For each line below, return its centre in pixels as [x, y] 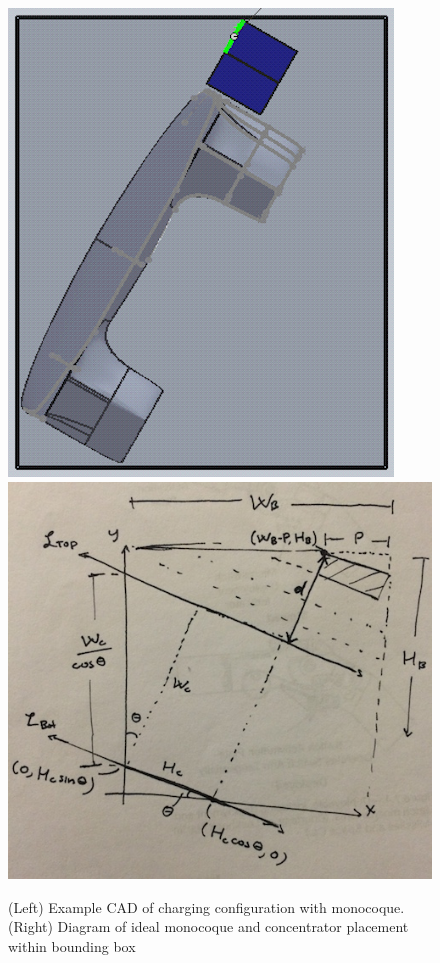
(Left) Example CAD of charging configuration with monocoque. [206, 906]
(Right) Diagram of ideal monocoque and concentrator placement [208, 926]
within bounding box [72, 946]
